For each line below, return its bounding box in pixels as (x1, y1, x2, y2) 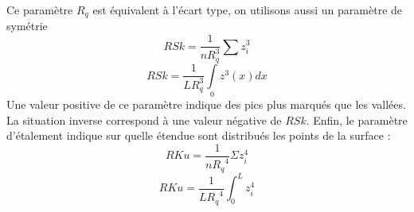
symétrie (6, 17, 48, 34)
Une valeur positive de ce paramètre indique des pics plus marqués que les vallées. (6, 96, 406, 113)
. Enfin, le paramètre (306, 111, 408, 128)
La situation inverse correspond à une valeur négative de (6, 111, 282, 128)
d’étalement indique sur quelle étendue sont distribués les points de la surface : (6, 127, 391, 144)
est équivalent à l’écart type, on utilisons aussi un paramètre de (92, 2, 403, 17)
